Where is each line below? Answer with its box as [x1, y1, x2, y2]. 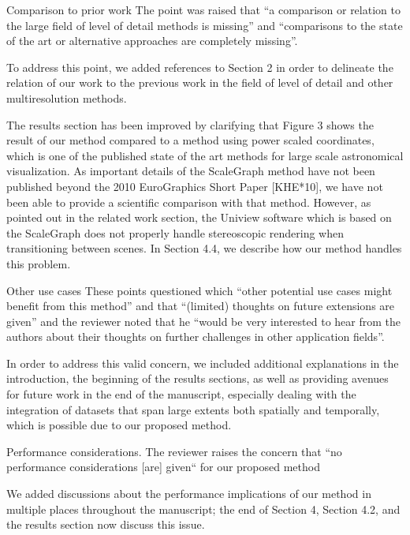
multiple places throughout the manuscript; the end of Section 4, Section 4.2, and [6, 500, 401, 517]
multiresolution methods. [6, 89, 127, 106]
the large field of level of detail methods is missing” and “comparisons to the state [6, 17, 403, 33]
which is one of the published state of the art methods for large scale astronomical [6, 147, 404, 163]
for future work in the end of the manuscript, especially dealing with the [6, 386, 356, 402]
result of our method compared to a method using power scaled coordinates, [6, 132, 375, 148]
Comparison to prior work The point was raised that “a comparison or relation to [6, 2, 401, 17]
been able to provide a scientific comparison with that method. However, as [6, 193, 371, 210]
